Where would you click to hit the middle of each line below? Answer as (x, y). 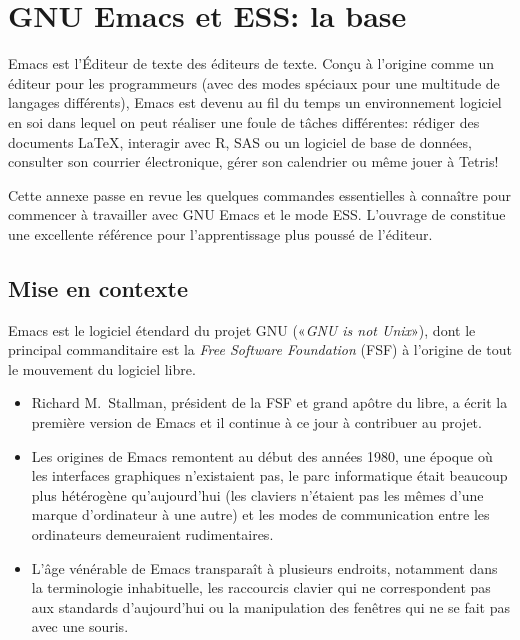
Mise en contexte (98, 287)
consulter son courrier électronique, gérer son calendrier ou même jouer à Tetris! (253, 161)
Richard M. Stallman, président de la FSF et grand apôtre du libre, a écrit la (269, 402)
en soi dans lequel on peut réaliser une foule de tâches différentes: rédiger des (244, 121)
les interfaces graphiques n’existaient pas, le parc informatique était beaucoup (269, 475)
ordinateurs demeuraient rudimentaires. (152, 534)
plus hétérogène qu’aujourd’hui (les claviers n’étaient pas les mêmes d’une (257, 494)
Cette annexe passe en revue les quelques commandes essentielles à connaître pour (260, 194)
